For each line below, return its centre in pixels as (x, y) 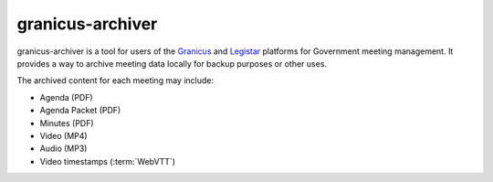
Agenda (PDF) (66, 97)
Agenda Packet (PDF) (80, 111)
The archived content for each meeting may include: (115, 80)
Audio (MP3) (63, 149)
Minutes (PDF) (67, 123)
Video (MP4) (63, 135)
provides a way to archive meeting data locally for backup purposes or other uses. (172, 63)
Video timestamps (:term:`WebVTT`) (108, 161)
